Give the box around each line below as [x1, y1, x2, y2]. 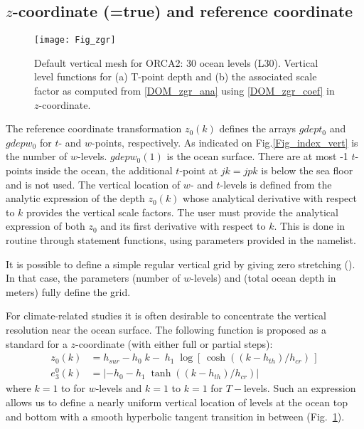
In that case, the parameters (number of [6, 270, 181, 285]
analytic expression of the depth [6, 191, 145, 206]
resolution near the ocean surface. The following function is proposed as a [6, 322, 326, 337]
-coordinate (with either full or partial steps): [75, 336, 273, 351]
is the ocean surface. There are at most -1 [166, 149, 348, 164]
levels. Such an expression [244, 381, 356, 396]
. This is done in [274, 218, 346, 233]
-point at [179, 163, 218, 178]
